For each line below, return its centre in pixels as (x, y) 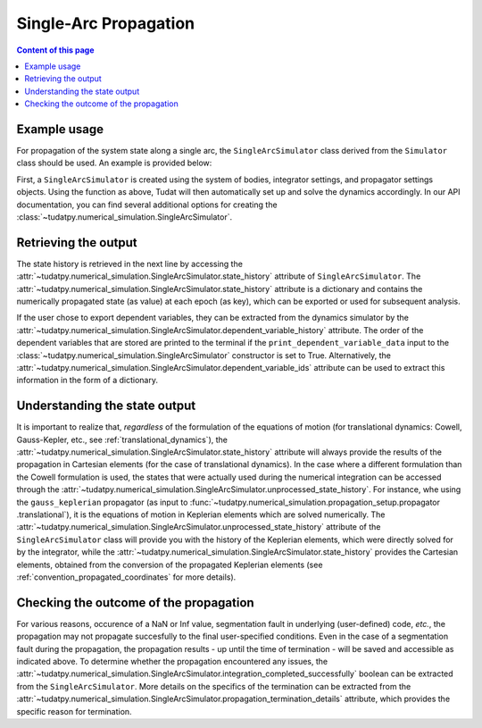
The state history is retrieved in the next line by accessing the (129, 264)
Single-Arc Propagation (106, 23)
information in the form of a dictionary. (87, 381)
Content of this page (55, 50)
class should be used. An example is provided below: (114, 163)
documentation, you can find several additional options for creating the (147, 205)
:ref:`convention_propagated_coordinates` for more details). (126, 577)
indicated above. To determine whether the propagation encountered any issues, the (172, 662)
